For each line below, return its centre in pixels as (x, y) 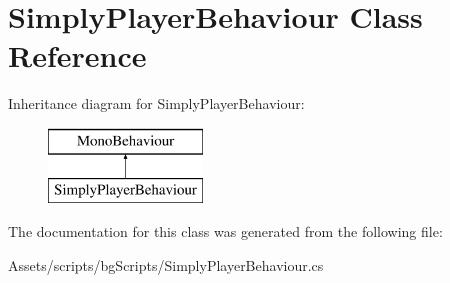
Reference (77, 55)
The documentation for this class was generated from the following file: (225, 231)
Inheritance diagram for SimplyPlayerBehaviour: (156, 103)
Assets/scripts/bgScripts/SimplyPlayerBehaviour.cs (166, 264)
